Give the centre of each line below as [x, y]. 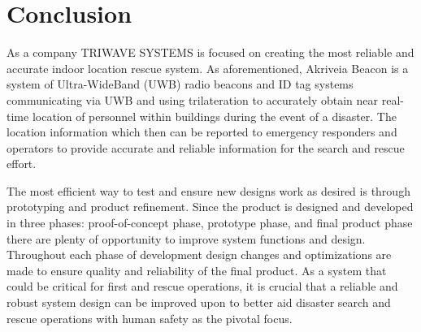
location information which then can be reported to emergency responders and [202, 132]
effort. [22, 164]
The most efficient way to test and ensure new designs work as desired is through [208, 190]
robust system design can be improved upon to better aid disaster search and [199, 302]
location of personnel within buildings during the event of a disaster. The [214, 116]
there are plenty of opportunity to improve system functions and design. [186, 238]
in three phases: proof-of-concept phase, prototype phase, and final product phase [210, 223]
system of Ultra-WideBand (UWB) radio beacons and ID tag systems [180, 84]
